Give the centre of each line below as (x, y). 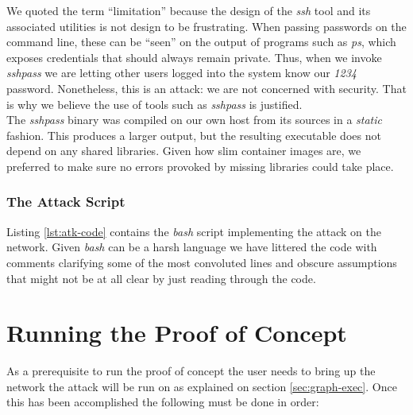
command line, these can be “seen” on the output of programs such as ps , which (201, 42)
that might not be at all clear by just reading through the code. (161, 278)
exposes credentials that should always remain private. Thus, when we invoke (194, 57)
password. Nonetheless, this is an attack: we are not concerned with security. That (206, 88)
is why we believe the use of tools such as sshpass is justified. (154, 104)
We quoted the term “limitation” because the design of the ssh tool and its (189, 10)
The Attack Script (66, 202)
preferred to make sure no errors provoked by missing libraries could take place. (200, 166)
